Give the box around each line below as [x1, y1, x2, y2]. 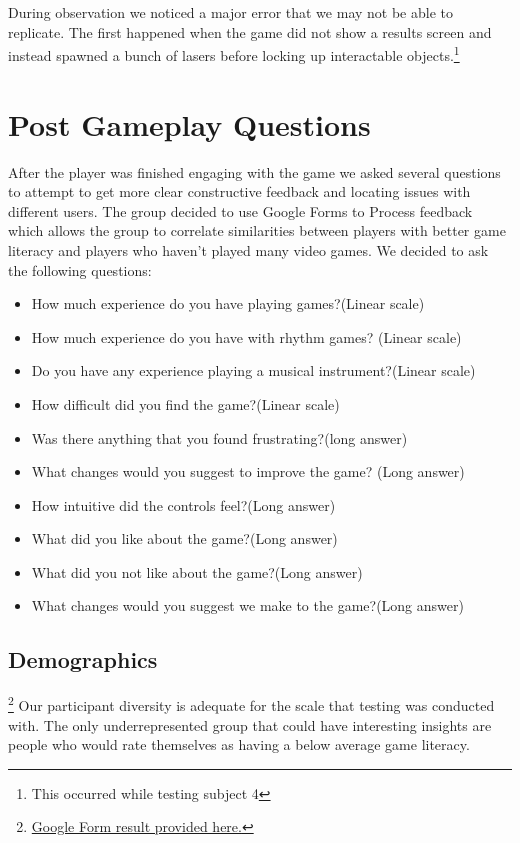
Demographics [8, 644, 158, 675]
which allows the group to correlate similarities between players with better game [8, 220, 506, 241]
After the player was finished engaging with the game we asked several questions [8, 161, 501, 182]
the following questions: [8, 259, 152, 280]
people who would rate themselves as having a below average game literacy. [8, 734, 470, 755]
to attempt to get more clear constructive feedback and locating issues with [8, 181, 471, 202]
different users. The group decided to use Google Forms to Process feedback [8, 200, 473, 221]
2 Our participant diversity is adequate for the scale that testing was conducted [8, 692, 495, 715]
